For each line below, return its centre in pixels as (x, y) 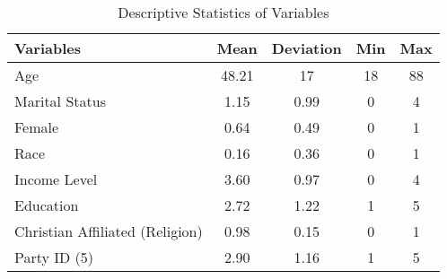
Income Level (56, 179)
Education (47, 205)
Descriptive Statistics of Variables (223, 12)
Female (37, 127)
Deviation (307, 48)
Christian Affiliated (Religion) (109, 231)
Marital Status (60, 101)
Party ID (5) (54, 257)
